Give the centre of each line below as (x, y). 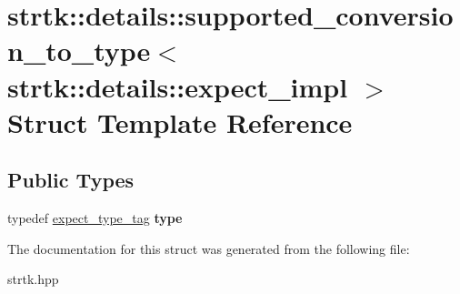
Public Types (71, 180)
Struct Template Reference (180, 122)
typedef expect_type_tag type (95, 218)
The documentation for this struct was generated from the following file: (209, 248)
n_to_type (79, 51)
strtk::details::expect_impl (178, 86)
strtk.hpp (33, 279)
